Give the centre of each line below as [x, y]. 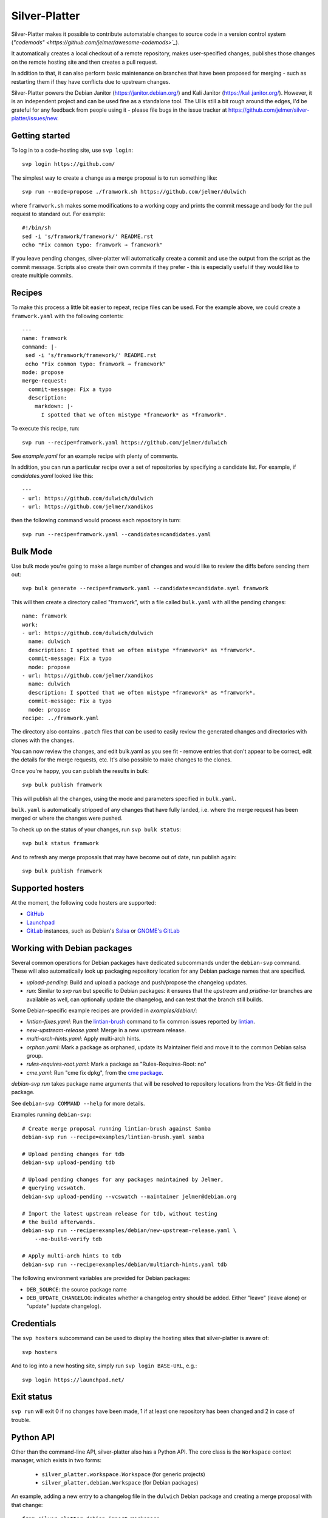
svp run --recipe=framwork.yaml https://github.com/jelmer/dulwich [125, 442]
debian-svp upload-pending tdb [69, 1162]
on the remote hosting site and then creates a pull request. [84, 62]
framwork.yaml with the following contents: [67, 316]
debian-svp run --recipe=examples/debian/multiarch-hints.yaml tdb [125, 1264]
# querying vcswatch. [54, 1188]
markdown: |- [54, 406]
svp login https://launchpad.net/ [73, 1380]
